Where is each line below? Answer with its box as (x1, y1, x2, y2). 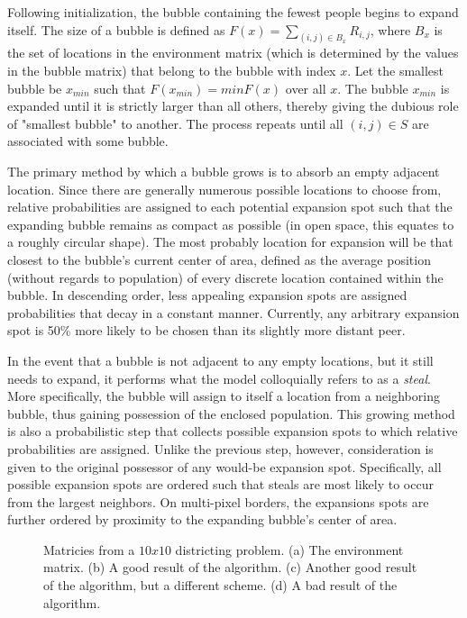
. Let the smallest (347, 61, 444, 80)
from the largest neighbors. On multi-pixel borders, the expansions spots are (7, 492, 429, 511)
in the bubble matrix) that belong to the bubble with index (7, 61, 336, 80)
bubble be (7, 78, 62, 97)
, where (370, 20, 411, 39)
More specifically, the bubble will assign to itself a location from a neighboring (7, 386, 440, 405)
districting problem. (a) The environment (175, 540, 404, 559)
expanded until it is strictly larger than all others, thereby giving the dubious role (7, 96, 459, 115)
